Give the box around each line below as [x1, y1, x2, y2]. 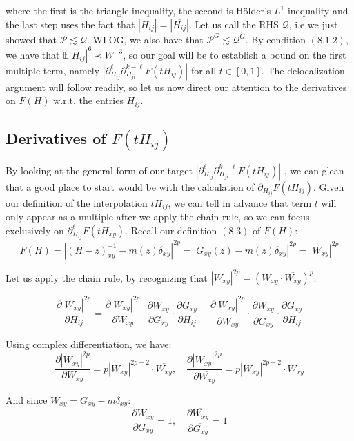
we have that [6, 47, 60, 61]
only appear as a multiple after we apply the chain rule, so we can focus [6, 209, 310, 224]
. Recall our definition [125, 223, 217, 237]
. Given [313, 179, 344, 194]
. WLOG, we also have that [86, 32, 204, 46]
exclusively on [6, 223, 64, 237]
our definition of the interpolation [6, 195, 148, 209]
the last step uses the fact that [6, 17, 135, 31]
